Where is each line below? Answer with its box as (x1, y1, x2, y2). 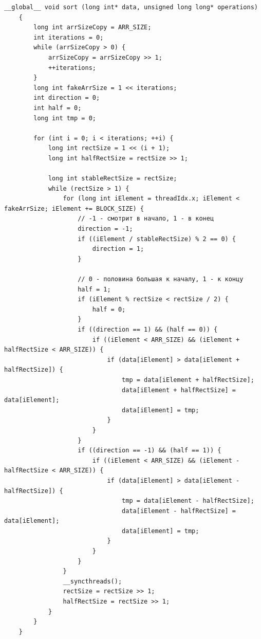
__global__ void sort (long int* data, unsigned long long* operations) (4, 4, 258, 11)
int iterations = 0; (33, 33, 104, 41)
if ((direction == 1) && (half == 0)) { (78, 326, 218, 333)
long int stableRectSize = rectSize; (48, 175, 177, 182)
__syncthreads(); (63, 577, 122, 585)
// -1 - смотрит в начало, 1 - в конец (78, 215, 214, 223)
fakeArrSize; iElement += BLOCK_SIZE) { (4, 205, 144, 212)
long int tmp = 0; (33, 114, 96, 122)
